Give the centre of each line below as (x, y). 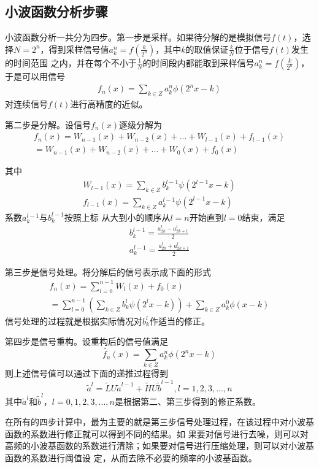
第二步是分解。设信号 (48, 124)
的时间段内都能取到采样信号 (198, 62)
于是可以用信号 (35, 76)
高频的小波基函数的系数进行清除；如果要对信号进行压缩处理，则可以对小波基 (159, 446)
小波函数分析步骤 (56, 11)
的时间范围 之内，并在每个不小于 (71, 62)
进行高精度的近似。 (109, 104)
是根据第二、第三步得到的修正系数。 (187, 401)
